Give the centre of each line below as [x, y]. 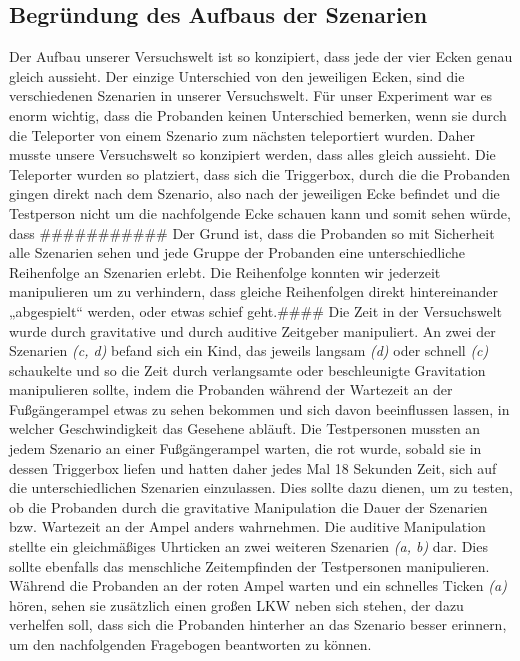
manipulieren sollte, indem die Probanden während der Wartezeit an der [231, 389]
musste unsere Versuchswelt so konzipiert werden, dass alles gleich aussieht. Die [252, 154]
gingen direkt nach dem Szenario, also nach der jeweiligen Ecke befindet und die [254, 193]
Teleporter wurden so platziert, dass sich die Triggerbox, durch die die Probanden [259, 173]
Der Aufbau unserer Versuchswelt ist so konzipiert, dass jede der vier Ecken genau [261, 56]
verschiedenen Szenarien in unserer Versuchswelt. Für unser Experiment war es [251, 95]
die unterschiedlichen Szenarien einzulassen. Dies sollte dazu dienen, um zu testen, [261, 487]
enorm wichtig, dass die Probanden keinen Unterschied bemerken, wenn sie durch [258, 114]
